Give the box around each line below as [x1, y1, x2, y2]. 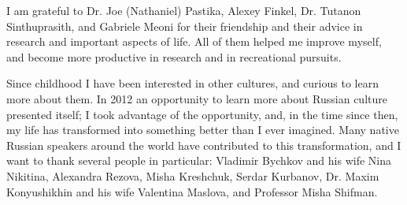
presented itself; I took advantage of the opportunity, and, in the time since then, [6, 106, 398, 122]
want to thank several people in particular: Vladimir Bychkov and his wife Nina [6, 152, 391, 169]
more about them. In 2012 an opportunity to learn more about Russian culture [6, 90, 387, 106]
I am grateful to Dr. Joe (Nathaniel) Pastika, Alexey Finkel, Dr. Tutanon [6, 2, 361, 18]
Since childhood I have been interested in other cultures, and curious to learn [6, 75, 379, 91]
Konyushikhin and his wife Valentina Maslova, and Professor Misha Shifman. [6, 183, 378, 199]
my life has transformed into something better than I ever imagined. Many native [6, 121, 399, 138]
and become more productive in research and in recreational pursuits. [6, 48, 342, 65]
